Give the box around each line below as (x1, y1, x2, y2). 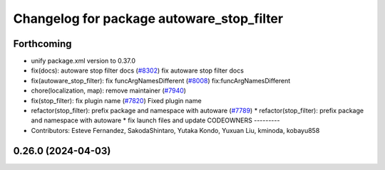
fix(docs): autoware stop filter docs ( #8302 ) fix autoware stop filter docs (31, 66, 244, 75)
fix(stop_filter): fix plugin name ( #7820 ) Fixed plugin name (31, 96, 202, 105)
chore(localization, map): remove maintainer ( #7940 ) (31, 86, 187, 95)
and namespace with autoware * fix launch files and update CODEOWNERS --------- (31, 116, 280, 124)
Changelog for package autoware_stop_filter (13, 11, 284, 26)
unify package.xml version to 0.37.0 (31, 57, 135, 65)
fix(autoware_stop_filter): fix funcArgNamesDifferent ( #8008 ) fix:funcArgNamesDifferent (31, 76, 291, 85)
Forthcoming (13, 38, 72, 50)
